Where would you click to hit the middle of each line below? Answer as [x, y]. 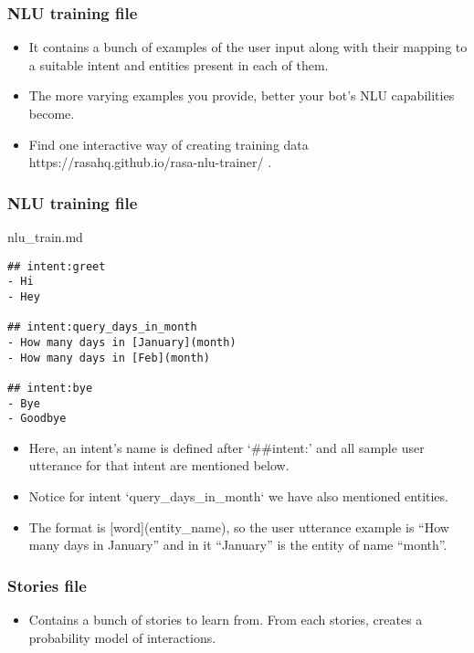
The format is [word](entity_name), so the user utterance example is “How [239, 527]
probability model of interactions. [122, 637]
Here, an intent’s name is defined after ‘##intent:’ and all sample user [226, 447]
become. [52, 113]
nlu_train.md [45, 237]
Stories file [47, 585]
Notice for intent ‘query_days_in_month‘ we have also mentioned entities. [238, 496]
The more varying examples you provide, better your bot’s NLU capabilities [242, 95]
